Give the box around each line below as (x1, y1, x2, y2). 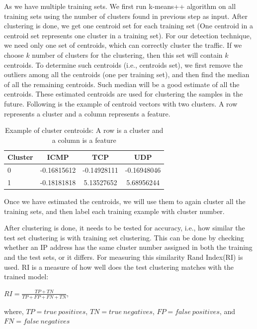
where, (4, 306, 24, 316)
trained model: (4, 271, 49, 282)
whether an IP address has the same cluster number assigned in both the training (4, 242, 253, 252)
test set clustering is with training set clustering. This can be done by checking (4, 232, 244, 242)
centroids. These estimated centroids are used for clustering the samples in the (4, 89, 243, 99)
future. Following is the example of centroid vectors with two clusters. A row (4, 98, 238, 109)
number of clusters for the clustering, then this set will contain (32, 49, 223, 60)
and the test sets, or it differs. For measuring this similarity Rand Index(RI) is (4, 252, 243, 262)
